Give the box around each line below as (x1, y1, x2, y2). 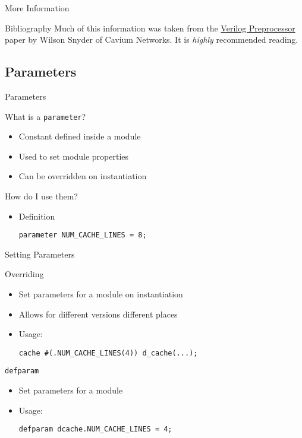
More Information (5, 2, 70, 14)
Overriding (5, 268, 44, 280)
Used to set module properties (18, 150, 129, 162)
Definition (18, 210, 55, 222)
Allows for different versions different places (18, 307, 178, 320)
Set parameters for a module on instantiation (18, 288, 183, 300)
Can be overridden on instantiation (18, 170, 147, 182)
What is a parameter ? (5, 110, 86, 122)
